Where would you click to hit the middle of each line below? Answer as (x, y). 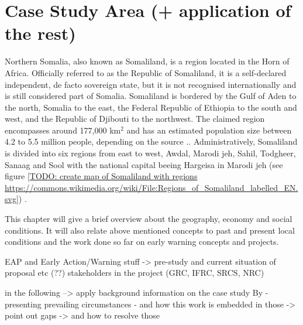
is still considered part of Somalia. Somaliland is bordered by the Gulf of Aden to (151, 96)
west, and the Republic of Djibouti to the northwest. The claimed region (135, 119)
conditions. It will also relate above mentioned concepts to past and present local (150, 230)
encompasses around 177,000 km (63, 130)
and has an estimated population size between (209, 130)
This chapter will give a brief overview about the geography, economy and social (149, 219)
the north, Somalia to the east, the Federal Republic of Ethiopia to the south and (151, 107)
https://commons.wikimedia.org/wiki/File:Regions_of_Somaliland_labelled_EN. (151, 187)
